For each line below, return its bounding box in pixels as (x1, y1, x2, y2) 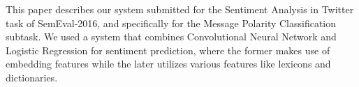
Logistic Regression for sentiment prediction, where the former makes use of (6, 42, 330, 57)
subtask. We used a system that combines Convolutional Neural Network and (6, 29, 337, 44)
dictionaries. (6, 70, 58, 84)
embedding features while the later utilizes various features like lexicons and (6, 56, 331, 71)
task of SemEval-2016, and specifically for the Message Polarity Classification (6, 15, 337, 30)
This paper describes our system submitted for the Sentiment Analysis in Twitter (6, 2, 354, 16)
